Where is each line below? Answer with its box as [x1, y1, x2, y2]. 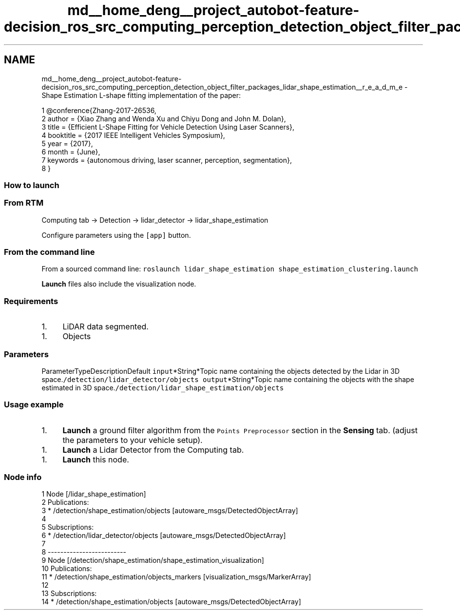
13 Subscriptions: [41, 589, 97, 598]
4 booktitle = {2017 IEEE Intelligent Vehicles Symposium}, [41, 131, 225, 139]
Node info [4, 472, 42, 482]
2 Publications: [41, 498, 89, 507]
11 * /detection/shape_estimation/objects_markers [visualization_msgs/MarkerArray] [41, 573, 311, 581]
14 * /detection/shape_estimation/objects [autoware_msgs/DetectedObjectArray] [41, 597, 301, 606]
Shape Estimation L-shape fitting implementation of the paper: [41, 91, 241, 99]
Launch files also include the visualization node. [41, 280, 196, 288]
